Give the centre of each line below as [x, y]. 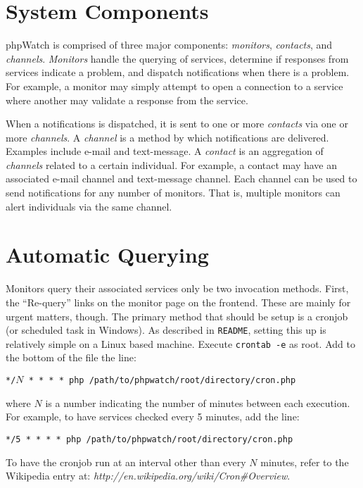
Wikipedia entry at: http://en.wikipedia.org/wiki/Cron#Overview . [148, 476]
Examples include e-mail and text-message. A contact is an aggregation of [165, 151]
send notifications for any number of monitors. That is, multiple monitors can [173, 193]
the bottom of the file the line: [71, 357]
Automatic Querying [107, 255]
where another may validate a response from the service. [127, 100]
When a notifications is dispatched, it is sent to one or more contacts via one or [177, 124]
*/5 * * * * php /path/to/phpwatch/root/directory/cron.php [149, 439]
